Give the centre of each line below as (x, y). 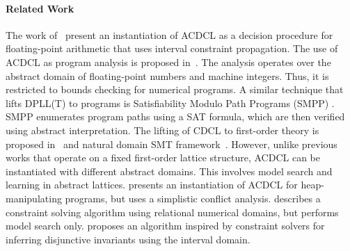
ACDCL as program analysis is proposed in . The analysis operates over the (168, 62)
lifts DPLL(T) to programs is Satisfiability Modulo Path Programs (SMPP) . (170, 103)
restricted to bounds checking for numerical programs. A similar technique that (175, 89)
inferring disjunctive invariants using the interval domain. (128, 239)
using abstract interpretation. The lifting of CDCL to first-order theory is (162, 130)
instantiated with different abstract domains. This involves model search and (169, 171)
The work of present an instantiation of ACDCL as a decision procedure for (169, 34)
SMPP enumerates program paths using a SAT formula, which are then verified (175, 116)
